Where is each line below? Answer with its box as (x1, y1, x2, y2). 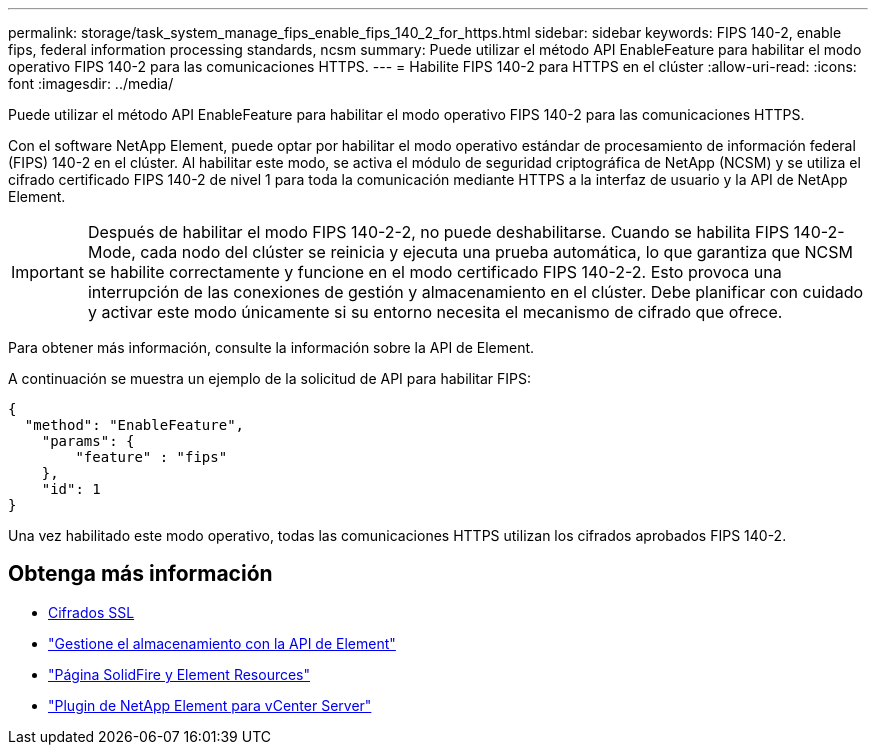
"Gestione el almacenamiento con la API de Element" (48, 634, 396, 652)
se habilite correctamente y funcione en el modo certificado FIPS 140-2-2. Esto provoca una (87, 262, 782, 282)
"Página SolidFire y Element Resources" (48, 665, 311, 683)
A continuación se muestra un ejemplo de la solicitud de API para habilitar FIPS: (8, 370, 532, 387)
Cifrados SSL (48, 603, 135, 621)
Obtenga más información (8, 561, 273, 587)
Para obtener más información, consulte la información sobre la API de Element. (8, 339, 535, 356)
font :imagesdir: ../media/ (8, 75, 174, 92)
